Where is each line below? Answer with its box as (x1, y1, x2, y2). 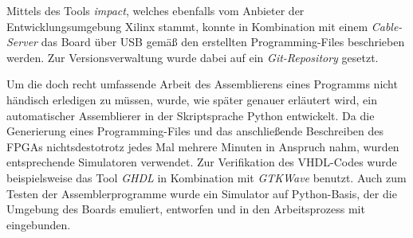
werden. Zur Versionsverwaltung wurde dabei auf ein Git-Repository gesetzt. (6, 49, 379, 65)
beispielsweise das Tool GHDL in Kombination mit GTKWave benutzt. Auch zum (6, 169, 407, 185)
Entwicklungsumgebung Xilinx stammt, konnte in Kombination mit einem (6, 18, 368, 34)
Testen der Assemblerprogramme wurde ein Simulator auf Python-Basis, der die (6, 185, 397, 201)
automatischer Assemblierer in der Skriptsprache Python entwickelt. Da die (6, 107, 375, 123)
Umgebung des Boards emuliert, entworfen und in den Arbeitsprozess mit (6, 201, 365, 217)
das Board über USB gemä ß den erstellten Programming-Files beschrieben (41, 33, 405, 50)
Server (6, 33, 38, 50)
